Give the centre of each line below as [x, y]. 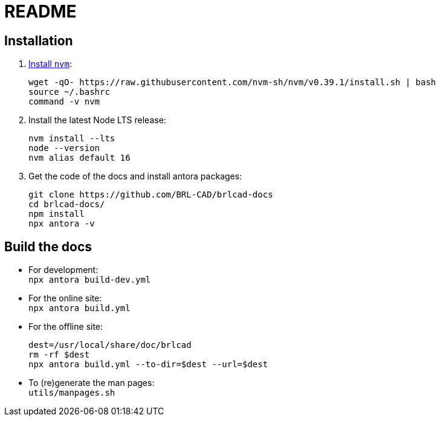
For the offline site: [66, 327]
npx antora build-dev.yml [90, 280]
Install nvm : [50, 64]
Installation [39, 40]
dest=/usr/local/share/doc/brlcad [110, 345]
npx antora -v [62, 224]
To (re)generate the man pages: [92, 383]
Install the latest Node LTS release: [97, 120]
